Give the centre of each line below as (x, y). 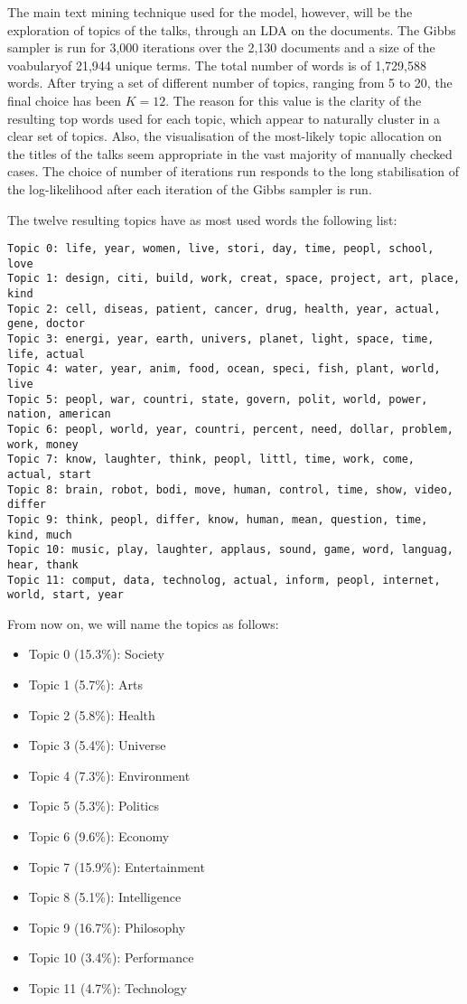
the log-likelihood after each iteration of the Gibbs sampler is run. (190, 188)
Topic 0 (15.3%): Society (96, 654)
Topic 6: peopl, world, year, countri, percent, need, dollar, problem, (230, 429)
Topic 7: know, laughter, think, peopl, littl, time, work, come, (211, 460)
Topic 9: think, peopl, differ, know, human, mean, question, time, (218, 519)
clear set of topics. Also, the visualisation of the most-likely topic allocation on (225, 136)
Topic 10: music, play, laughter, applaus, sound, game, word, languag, (230, 550)
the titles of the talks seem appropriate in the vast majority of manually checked (230, 153)
